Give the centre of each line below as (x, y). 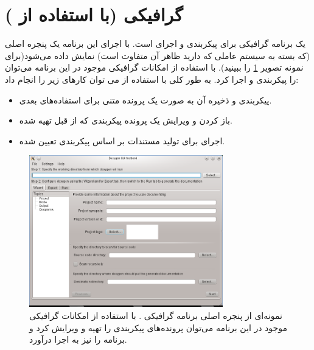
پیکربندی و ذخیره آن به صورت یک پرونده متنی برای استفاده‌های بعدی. (145, 100)
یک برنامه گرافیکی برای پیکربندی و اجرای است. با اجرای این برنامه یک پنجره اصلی (155, 44)
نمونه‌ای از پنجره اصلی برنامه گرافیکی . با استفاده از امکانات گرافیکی (156, 315)
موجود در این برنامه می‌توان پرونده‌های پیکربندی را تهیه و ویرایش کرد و (158, 327)
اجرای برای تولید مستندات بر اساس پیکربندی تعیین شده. (122, 140)
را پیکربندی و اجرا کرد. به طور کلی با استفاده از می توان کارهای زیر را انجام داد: (152, 79)
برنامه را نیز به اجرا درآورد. (78, 339)
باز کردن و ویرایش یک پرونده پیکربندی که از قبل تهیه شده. (126, 120)
